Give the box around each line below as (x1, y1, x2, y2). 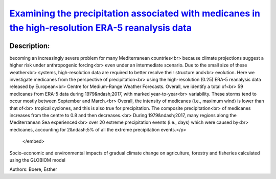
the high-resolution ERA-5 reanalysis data (9, 22, 192, 33)
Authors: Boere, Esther (9, 166, 57, 172)
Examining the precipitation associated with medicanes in (9, 8, 261, 19)
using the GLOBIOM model (9, 156, 66, 163)
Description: (9, 41, 50, 50)
